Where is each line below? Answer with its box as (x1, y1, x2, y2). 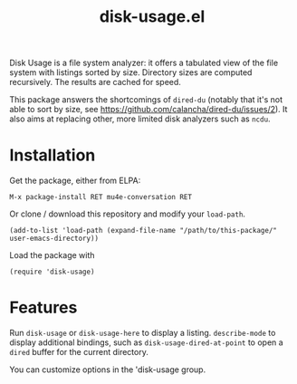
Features (9, 297, 78, 318)
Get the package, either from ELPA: (9, 175, 141, 187)
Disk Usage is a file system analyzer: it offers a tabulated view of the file (9, 57, 279, 69)
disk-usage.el (99, 6, 206, 27)
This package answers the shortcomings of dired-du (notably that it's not (9, 94, 283, 105)
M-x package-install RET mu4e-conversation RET (9, 193, 193, 202)
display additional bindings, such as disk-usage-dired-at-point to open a (9, 337, 283, 348)
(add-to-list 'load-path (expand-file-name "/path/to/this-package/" (9, 226, 278, 235)
